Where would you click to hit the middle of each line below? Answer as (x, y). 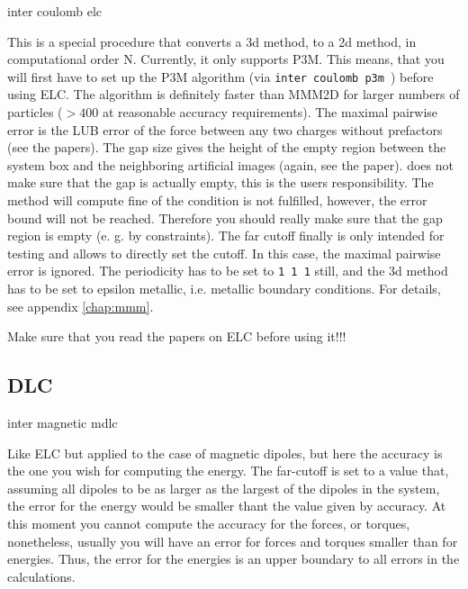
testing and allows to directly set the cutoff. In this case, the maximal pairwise (224, 253)
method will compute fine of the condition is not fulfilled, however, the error (217, 200)
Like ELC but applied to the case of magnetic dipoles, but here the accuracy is (225, 453)
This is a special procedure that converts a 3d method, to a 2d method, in (212, 41)
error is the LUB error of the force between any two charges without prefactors (225, 129)
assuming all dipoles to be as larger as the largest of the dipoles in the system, (224, 488)
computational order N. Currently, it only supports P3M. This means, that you (226, 59)
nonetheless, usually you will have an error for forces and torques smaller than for (233, 541)
